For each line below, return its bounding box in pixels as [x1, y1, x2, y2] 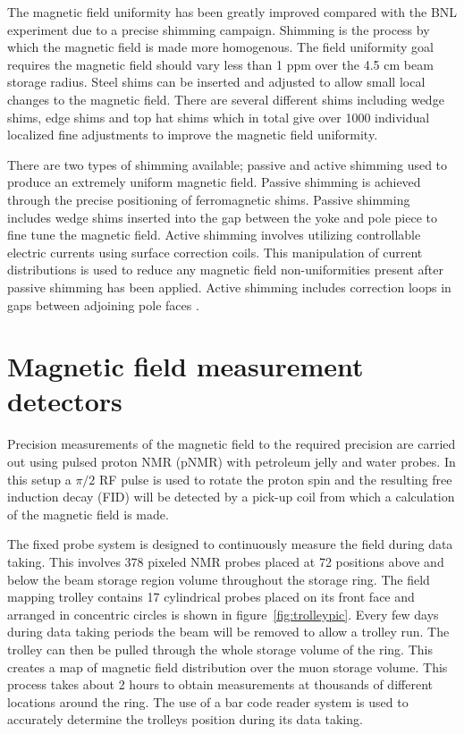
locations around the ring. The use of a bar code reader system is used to [7, 692, 409, 711]
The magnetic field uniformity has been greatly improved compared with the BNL [7, 3, 458, 21]
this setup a [7, 469, 72, 488]
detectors [7, 383, 122, 419]
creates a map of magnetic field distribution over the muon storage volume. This [7, 657, 448, 676]
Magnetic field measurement [7, 348, 364, 384]
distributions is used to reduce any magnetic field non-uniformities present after [7, 260, 443, 279]
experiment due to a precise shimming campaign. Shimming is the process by [7, 20, 430, 38]
